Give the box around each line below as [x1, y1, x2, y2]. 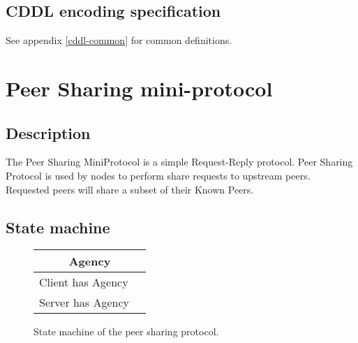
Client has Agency [39, 274, 128, 291]
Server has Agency [39, 294, 130, 311]
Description [6, 122, 91, 143]
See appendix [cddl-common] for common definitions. [6, 33, 232, 48]
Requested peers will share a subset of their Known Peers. [6, 182, 254, 196]
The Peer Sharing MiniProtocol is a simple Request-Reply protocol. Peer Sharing [6, 154, 353, 169]
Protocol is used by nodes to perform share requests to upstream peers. [6, 168, 311, 182]
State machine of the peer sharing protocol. [33, 324, 219, 339]
